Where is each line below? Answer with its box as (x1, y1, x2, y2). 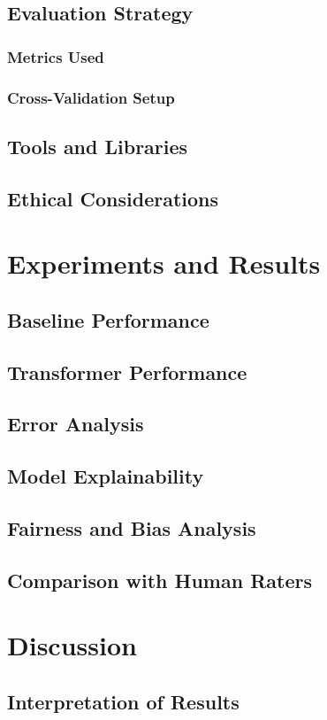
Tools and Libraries (7, 132, 188, 159)
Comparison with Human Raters (7, 566, 312, 593)
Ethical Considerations (7, 184, 219, 212)
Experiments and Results (7, 245, 321, 282)
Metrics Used (7, 45, 104, 67)
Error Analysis (7, 410, 144, 437)
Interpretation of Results (7, 687, 240, 715)
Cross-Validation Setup (7, 86, 175, 108)
